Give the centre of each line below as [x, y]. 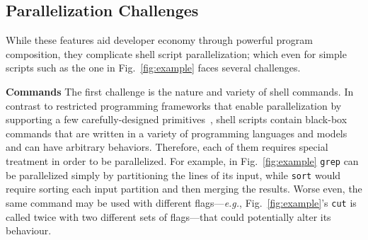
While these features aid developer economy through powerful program [160, 40]
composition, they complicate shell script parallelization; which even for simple [176, 53]
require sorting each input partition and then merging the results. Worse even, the [184, 189]
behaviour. [29, 230]
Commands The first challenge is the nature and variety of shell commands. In [180, 91]
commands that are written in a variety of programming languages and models [177, 133]
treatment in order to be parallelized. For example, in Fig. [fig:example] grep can [182, 160]
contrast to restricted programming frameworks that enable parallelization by [174, 105]
